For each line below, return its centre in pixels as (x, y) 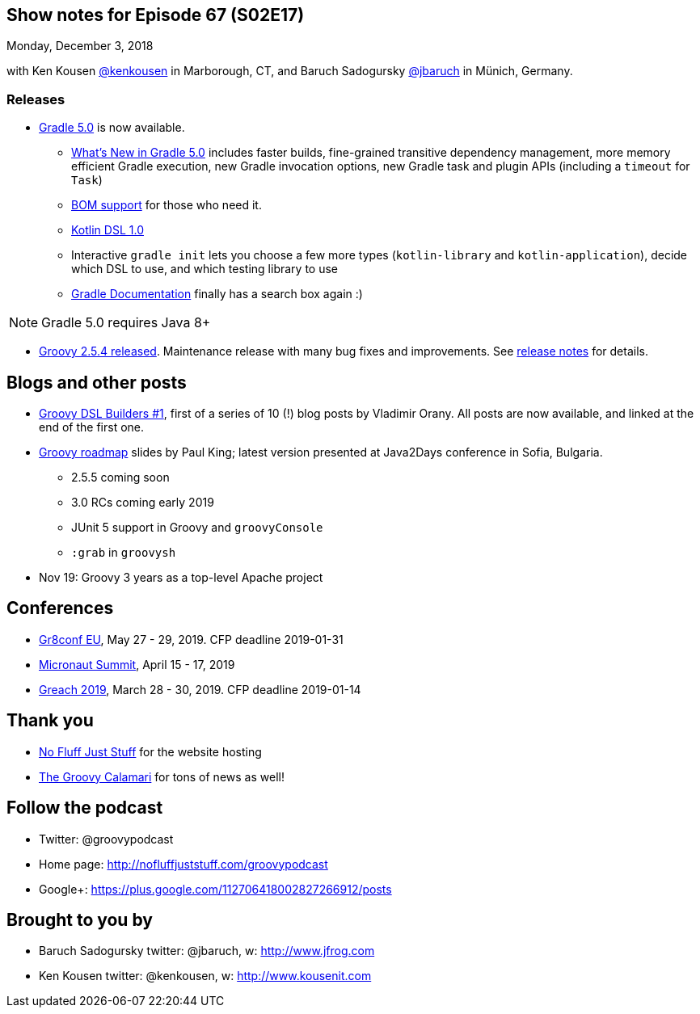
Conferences (60, 608)
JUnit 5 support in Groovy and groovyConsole (197, 528)
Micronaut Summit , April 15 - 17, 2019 (137, 664)
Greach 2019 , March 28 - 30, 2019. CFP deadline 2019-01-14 (200, 689)
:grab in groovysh (124, 553)
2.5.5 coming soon (120, 478)
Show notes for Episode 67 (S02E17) (156, 15)
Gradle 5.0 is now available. (112, 128)
